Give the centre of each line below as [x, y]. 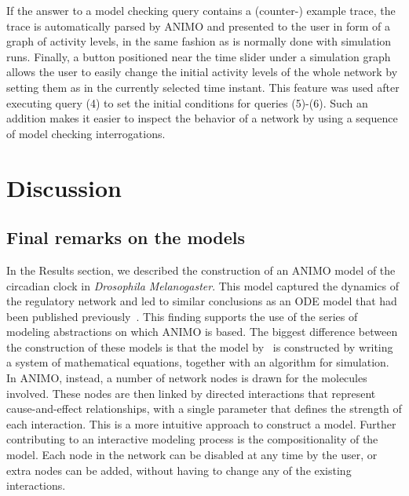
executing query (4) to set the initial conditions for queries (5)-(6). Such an [187, 102]
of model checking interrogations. [86, 133]
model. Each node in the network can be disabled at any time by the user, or [192, 455]
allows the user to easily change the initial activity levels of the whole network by [202, 72]
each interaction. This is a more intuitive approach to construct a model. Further [201, 423]
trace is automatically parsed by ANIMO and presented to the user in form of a [198, 26]
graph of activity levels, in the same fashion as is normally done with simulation [199, 41]
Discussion [64, 187]
